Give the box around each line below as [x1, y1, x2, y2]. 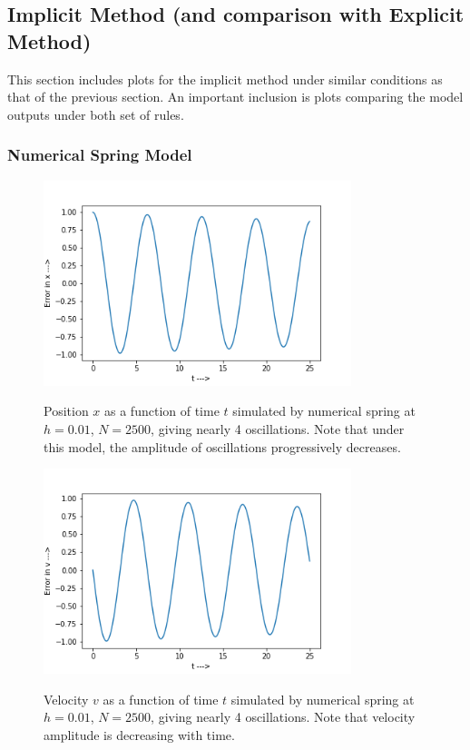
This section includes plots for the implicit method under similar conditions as [7, 69, 443, 88]
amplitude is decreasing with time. [44, 725, 235, 744]
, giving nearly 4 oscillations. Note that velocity [151, 707, 416, 726]
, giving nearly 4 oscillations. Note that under [151, 419, 405, 438]
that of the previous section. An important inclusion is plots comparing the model [7, 87, 464, 106]
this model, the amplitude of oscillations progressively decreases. [44, 437, 401, 456]
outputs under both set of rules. [7, 104, 184, 123]
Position [44, 401, 89, 420]
